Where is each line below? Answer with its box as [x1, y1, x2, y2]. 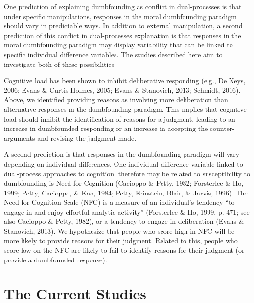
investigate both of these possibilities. [4, 59, 116, 69]
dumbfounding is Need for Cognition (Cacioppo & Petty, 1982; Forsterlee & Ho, [4, 178, 244, 188]
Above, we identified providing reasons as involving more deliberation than [4, 94, 228, 105]
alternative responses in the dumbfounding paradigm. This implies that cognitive [4, 104, 247, 114]
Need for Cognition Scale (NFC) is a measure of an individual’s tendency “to [4, 197, 235, 207]
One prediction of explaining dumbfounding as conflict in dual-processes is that [4, 1, 242, 11]
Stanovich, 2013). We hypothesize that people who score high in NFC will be [4, 226, 235, 236]
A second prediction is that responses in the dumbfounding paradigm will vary [4, 149, 240, 159]
